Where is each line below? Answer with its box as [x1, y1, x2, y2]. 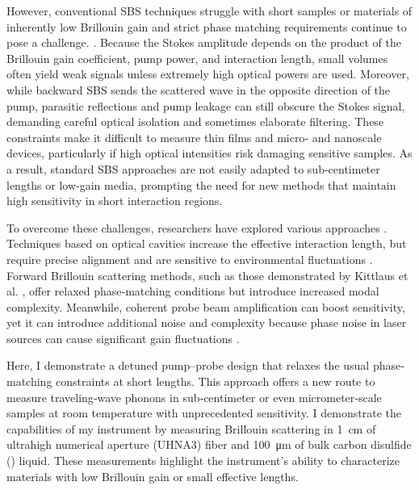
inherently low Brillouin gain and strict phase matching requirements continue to [6, 18, 407, 35]
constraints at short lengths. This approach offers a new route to [56, 373, 375, 390]
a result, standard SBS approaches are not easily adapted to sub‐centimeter [6, 160, 380, 177]
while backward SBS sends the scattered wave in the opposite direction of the [6, 81, 391, 98]
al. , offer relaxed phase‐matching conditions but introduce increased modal [6, 283, 379, 299]
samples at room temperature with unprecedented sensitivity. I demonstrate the [6, 404, 402, 421]
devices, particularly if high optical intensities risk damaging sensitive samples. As [6, 144, 413, 161]
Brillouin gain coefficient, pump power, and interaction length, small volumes [6, 49, 388, 66]
